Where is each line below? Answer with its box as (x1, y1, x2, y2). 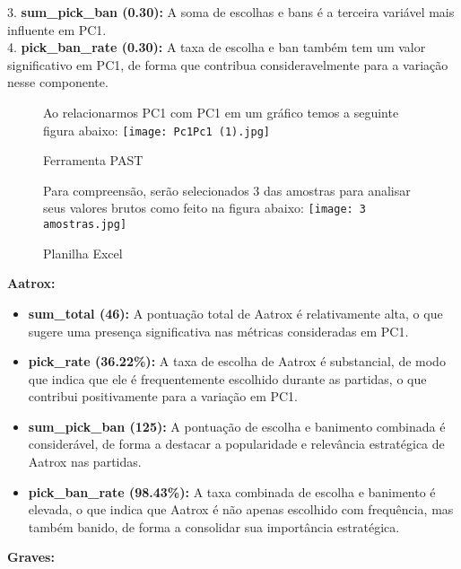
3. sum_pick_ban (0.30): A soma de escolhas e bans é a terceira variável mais (7, 3, 455, 21)
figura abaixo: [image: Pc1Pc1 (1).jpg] (43, 120, 270, 139)
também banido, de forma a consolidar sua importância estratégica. (28, 517, 400, 536)
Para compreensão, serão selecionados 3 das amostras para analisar (43, 180, 411, 199)
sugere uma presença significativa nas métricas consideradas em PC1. (28, 321, 409, 340)
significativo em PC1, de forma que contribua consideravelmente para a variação (7, 55, 448, 74)
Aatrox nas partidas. (28, 452, 142, 471)
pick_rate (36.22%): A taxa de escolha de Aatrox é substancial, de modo (28, 352, 446, 371)
